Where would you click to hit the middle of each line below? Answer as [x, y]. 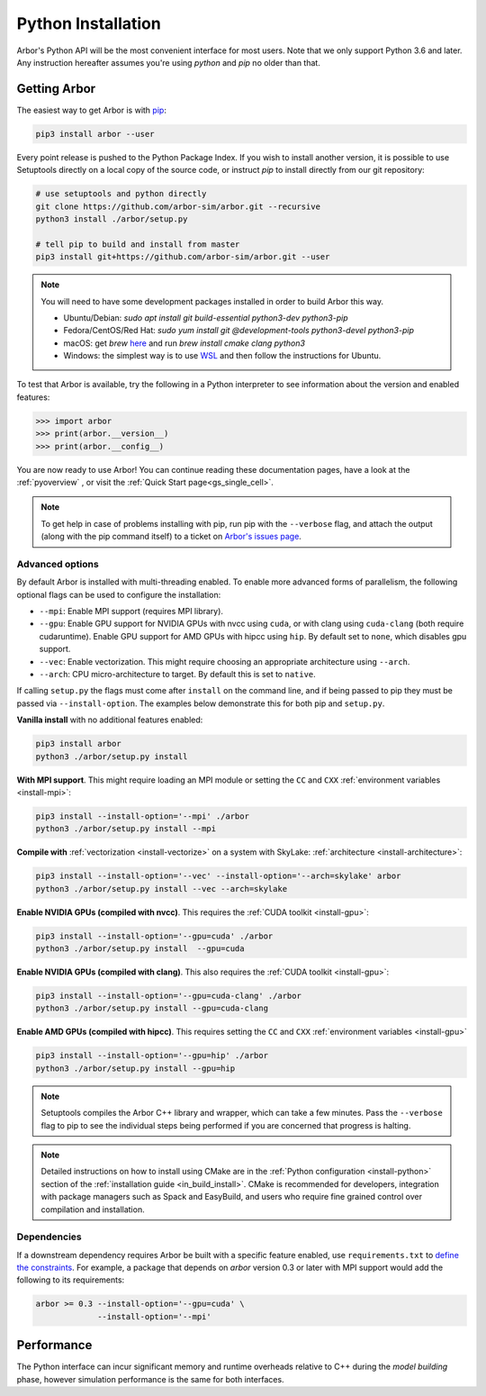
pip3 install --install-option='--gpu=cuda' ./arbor [154, 936]
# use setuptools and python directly [121, 194]
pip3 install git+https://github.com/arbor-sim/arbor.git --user [183, 257]
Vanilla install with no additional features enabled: [110, 720]
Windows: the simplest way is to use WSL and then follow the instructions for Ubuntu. [222, 356]
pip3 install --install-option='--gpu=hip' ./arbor [152, 1056]
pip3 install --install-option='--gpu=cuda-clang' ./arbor [168, 996]
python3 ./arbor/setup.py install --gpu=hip [135, 1068]
